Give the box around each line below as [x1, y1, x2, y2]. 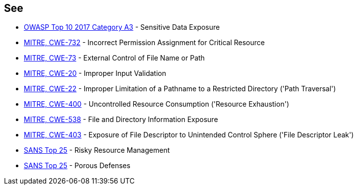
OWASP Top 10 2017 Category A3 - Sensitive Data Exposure [24, 23, 220, 32]
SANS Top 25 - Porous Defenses [24, 161, 130, 170]
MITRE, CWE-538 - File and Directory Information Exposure [24, 115, 218, 124]
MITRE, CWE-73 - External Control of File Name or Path [24, 54, 205, 63]
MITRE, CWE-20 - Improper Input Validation [24, 69, 166, 78]
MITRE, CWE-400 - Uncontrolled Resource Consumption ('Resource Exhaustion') [24, 100, 289, 109]
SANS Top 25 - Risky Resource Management [24, 146, 170, 155]
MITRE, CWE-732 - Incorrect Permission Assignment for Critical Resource [24, 38, 265, 47]
